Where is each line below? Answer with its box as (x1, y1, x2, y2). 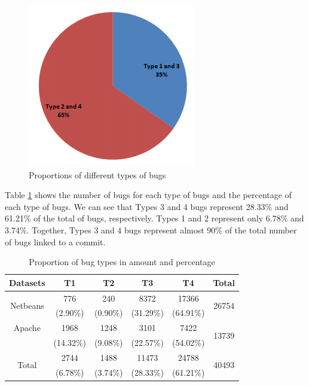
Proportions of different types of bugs (29, 168, 166, 181)
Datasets (9, 276, 45, 288)
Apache (13, 321, 41, 334)
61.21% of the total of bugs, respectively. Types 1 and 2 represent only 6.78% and (5, 212, 304, 224)
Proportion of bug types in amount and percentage (29, 256, 215, 268)
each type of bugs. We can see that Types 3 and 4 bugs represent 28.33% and (5, 200, 289, 212)
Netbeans (10, 299, 44, 312)
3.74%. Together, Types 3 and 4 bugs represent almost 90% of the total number (5, 223, 297, 236)
